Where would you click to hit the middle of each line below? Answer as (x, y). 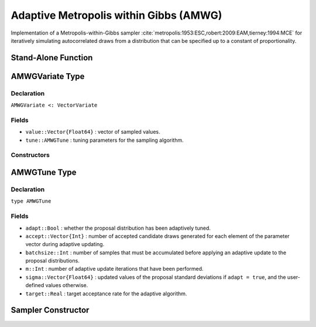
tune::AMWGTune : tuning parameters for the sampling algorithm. (104, 140)
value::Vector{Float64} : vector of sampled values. (93, 132)
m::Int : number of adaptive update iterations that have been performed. (115, 269)
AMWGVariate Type (48, 76)
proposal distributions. (53, 261)
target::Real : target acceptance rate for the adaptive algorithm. (106, 294)
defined (35, 285)
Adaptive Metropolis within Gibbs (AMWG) (116, 15)
